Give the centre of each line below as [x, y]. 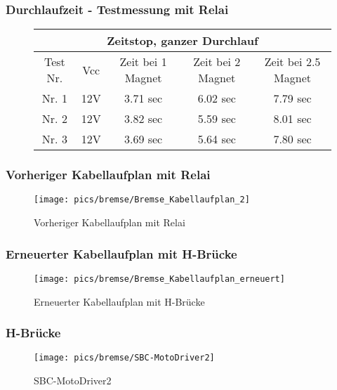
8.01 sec [292, 119]
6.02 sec [217, 98]
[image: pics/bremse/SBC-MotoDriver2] [124, 358]
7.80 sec [292, 139]
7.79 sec [292, 98]
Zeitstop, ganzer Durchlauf [183, 41]
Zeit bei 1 [143, 62]
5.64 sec [217, 139]
